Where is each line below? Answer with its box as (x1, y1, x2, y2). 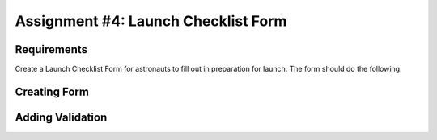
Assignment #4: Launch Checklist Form (15, 12, 287, 30)
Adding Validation (15, 110, 108, 124)
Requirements (15, 43, 88, 56)
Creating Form (15, 84, 89, 98)
